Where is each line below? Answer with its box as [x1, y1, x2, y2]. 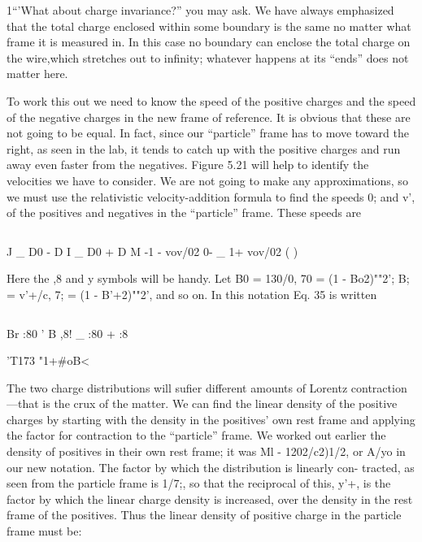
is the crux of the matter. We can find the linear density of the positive [42, 395, 398, 412]
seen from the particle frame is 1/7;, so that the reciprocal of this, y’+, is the [7, 475, 391, 492]
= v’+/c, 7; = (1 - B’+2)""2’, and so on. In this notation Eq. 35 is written [7, 285, 377, 302]
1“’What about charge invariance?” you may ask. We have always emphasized [7, 2, 394, 18]
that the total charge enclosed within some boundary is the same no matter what [7, 17, 411, 34]
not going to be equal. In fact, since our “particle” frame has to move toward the [7, 124, 409, 141]
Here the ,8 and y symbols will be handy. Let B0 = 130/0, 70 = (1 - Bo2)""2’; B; [7, 270, 410, 287]
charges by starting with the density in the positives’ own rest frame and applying [7, 410, 415, 427]
